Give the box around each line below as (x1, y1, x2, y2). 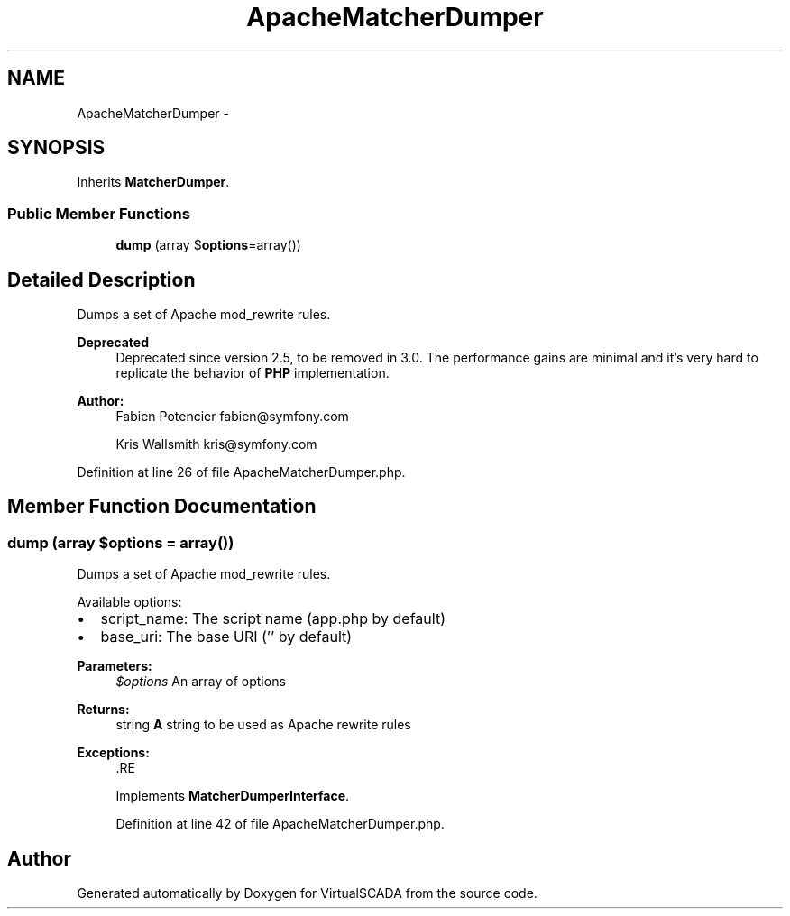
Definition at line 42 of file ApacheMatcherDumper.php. (115, 816, 445, 832)
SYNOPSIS (7, 136, 106, 160)
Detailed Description (7, 268, 196, 291)
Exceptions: (77, 745, 150, 761)
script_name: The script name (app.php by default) (100, 609, 446, 628)
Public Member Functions (7, 204, 190, 223)
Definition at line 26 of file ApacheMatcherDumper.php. (77, 464, 406, 481)
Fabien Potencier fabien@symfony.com (115, 408, 349, 425)
